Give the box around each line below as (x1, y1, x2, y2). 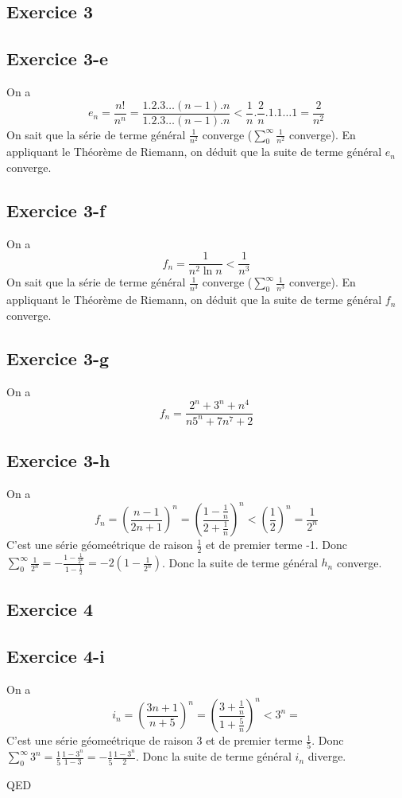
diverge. (307, 748, 346, 765)
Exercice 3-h (6, 448, 110, 473)
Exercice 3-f (6, 198, 106, 223)
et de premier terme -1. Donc (206, 536, 348, 553)
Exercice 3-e (6, 46, 109, 71)
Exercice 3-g (6, 345, 110, 370)
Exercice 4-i (6, 644, 105, 668)
